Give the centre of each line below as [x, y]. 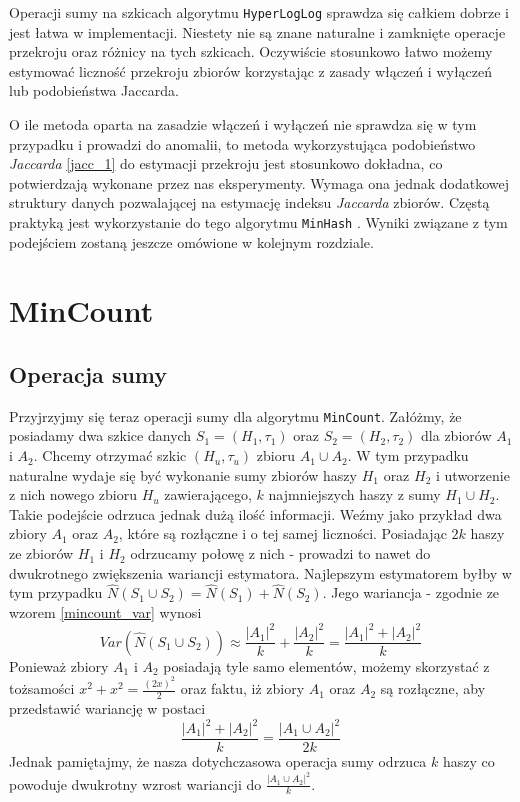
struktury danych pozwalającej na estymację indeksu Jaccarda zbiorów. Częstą [249, 202]
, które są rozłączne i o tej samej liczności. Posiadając [282, 533]
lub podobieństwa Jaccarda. [94, 90]
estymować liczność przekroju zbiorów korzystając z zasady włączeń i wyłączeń [251, 70]
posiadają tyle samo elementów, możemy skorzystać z [326, 665]
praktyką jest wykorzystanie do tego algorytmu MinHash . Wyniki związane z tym [258, 222]
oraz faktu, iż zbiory [242, 688]
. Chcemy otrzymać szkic [110, 455]
